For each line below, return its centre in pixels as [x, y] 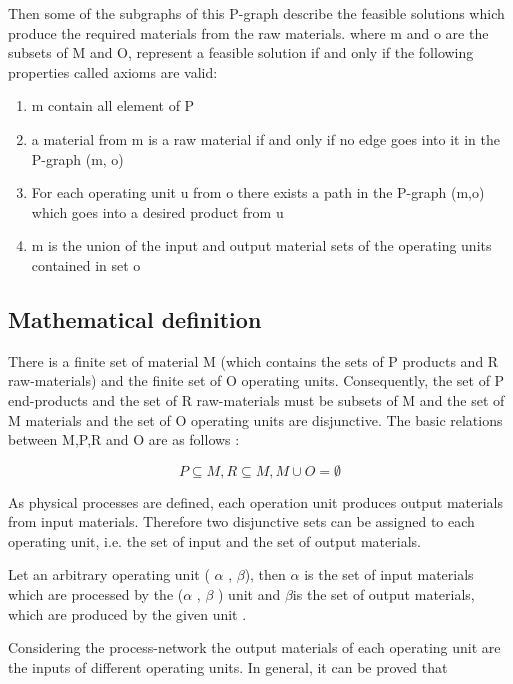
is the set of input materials [389, 574]
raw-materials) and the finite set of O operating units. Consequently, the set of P [256, 380]
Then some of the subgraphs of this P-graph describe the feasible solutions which [256, 13]
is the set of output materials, [383, 594]
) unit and [249, 594]
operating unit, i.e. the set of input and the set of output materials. [214, 540]
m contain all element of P [113, 105]
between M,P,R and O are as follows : [124, 439]
